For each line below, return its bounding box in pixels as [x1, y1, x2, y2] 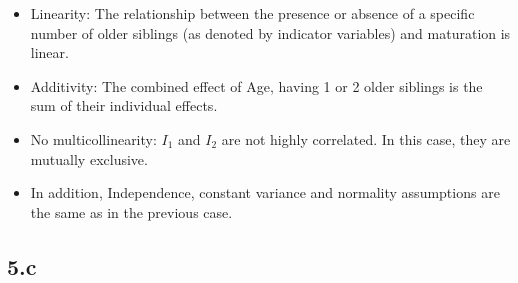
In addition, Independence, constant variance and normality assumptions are [30, 182, 500, 203]
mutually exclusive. [30, 148, 148, 169]
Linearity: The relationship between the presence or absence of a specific [30, 3, 475, 23]
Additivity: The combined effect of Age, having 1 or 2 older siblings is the [30, 75, 483, 96]
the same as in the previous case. [30, 201, 233, 222]
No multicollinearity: [30, 128, 157, 149]
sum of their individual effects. [30, 95, 218, 116]
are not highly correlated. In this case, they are [221, 128, 511, 149]
